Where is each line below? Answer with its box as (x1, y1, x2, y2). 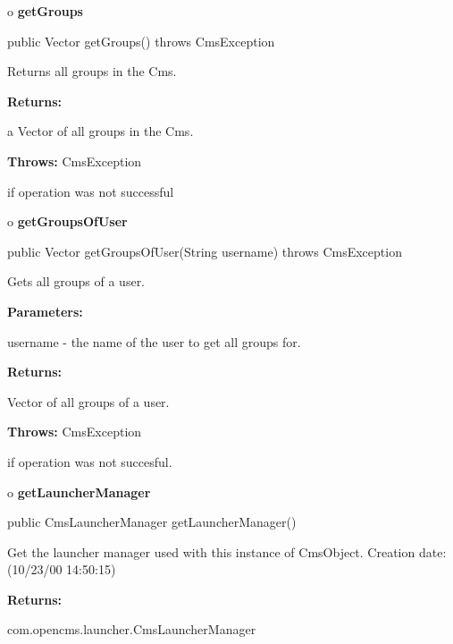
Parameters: (7, 301, 83, 320)
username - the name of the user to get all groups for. (7, 332, 301, 351)
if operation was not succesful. (7, 452, 172, 470)
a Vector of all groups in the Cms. (7, 122, 194, 140)
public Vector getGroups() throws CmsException (7, 31, 275, 50)
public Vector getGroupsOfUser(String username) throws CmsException (7, 241, 402, 260)
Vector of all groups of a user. (7, 392, 170, 411)
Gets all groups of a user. (7, 272, 146, 291)
